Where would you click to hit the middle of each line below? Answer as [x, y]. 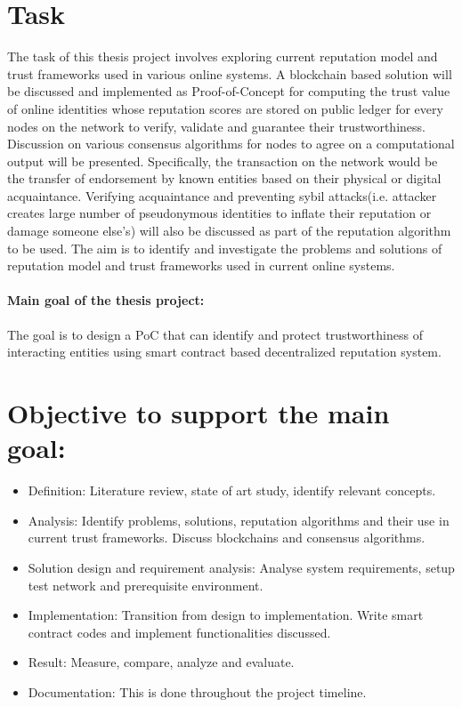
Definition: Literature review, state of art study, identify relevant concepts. [232, 490]
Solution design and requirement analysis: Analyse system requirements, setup [241, 567]
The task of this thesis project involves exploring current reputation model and [223, 56]
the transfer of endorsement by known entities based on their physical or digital [224, 178]
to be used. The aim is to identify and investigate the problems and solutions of [225, 248]
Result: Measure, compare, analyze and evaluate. [161, 662]
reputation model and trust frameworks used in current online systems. [201, 265]
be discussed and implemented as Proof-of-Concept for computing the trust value [229, 91]
